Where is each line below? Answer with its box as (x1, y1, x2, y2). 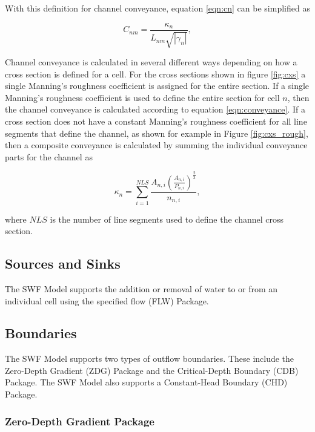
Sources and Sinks (5, 254, 121, 273)
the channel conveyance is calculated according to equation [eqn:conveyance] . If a (5, 103, 305, 116)
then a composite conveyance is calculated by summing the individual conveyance (5, 139, 308, 151)
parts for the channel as (5, 150, 93, 163)
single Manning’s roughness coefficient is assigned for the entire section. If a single (5, 79, 310, 92)
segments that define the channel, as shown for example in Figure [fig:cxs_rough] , (5, 126, 308, 139)
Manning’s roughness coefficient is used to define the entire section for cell (5, 91, 280, 103)
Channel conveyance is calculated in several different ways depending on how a (5, 56, 297, 68)
